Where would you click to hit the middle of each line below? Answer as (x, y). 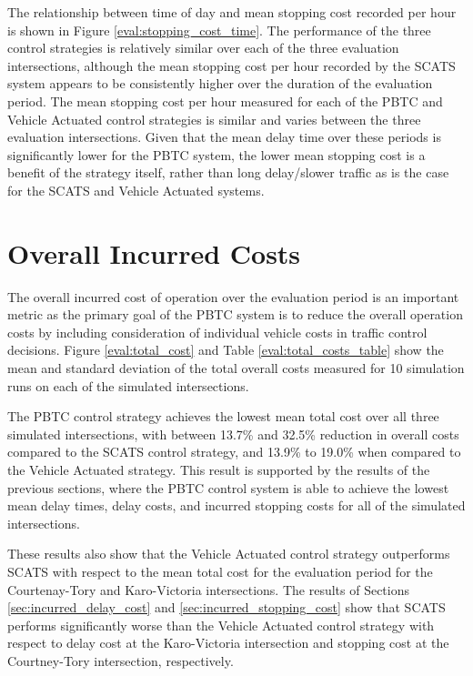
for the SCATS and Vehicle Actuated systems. (136, 190)
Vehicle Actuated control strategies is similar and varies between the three (214, 119)
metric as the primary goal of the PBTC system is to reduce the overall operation (235, 314)
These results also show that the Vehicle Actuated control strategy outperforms (229, 554)
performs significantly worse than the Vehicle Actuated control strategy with (221, 625)
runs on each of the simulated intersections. (128, 385)
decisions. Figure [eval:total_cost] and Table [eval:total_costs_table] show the (226, 350)
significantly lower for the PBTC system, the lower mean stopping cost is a (216, 154)
